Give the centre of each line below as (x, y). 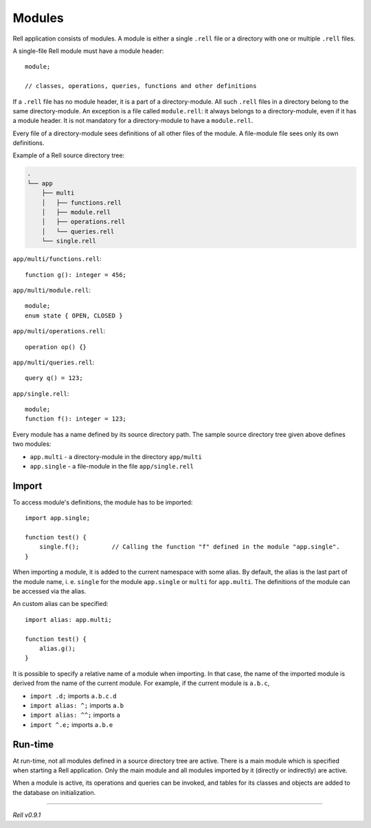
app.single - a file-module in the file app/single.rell (112, 467)
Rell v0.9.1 (27, 815)
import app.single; (58, 518)
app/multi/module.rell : (52, 290)
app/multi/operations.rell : (59, 331)
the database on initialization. (54, 792)
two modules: (32, 444)
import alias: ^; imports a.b (77, 705)
